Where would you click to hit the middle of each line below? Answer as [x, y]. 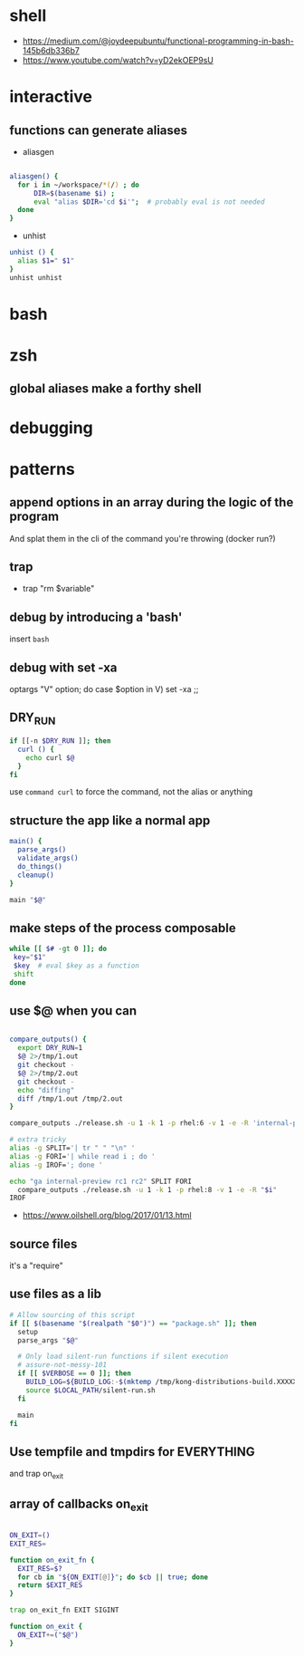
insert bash [29, 639]
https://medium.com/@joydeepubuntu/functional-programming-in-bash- [158, 41]
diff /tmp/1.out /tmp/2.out [71, 1098]
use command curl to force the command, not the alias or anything [131, 792]
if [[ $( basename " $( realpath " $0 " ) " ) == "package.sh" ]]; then [133, 1324]
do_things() [40, 866]
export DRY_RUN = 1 [50, 1048]
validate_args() [48, 858]
